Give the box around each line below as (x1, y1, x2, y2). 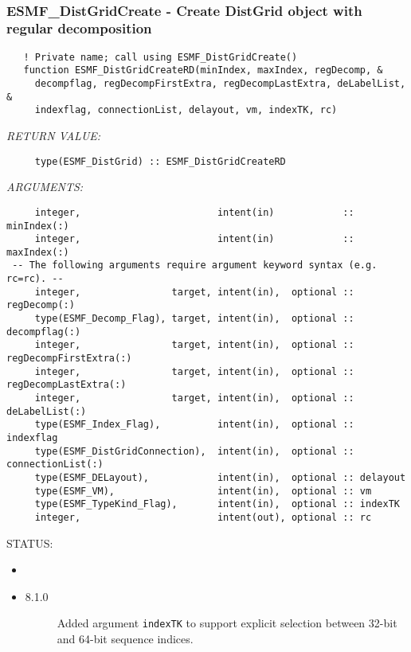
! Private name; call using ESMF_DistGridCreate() (23, 51, 298, 63)
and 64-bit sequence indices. (57, 631, 194, 647)
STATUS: (6, 534, 53, 551)
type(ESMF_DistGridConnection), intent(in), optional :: (34, 445, 354, 457)
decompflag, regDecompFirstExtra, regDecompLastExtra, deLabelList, (34, 78, 406, 90)
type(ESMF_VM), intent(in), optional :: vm (34, 485, 372, 497)
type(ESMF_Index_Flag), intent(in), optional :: (34, 419, 354, 431)
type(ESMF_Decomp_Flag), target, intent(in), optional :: (34, 313, 354, 325)
